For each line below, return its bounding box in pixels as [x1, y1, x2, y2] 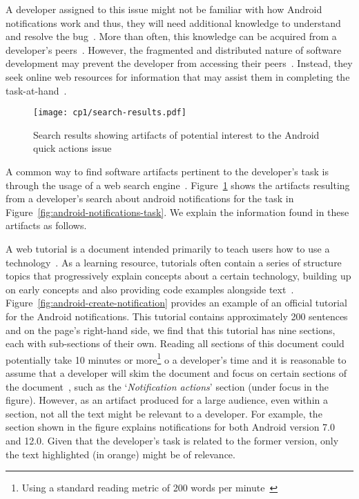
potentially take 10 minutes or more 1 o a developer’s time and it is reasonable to [6, 350, 347, 366]
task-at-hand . [6, 83, 67, 97]
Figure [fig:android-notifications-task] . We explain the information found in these [6, 204, 349, 219]
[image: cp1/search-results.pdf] [33, 108, 186, 118]
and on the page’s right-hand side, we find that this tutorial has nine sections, [6, 322, 336, 337]
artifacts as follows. [6, 218, 87, 233]
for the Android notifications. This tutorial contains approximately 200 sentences [6, 309, 348, 323]
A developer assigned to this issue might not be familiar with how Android [6, 2, 322, 16]
